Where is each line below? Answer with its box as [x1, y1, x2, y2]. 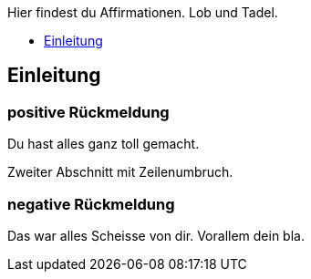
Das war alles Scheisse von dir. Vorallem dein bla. [7, 227, 305, 243]
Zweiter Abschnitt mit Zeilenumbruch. [7, 164, 233, 181]
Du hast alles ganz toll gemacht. [7, 136, 200, 152]
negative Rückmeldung [7, 194, 175, 213]
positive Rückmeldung [7, 102, 170, 121]
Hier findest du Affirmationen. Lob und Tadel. [7, 5, 278, 20]
